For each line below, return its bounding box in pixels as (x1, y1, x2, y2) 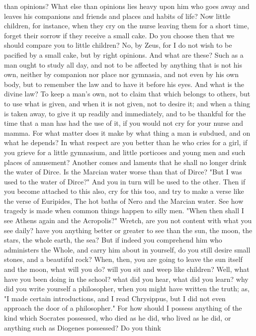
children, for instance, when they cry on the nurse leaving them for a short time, (4, 20, 249, 31)
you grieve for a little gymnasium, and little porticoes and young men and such (4, 147, 246, 157)
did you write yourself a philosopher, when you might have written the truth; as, (4, 283, 250, 294)
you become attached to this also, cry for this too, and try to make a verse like (4, 186, 244, 196)
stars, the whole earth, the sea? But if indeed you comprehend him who (4, 235, 222, 245)
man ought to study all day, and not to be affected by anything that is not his (4, 59, 242, 70)
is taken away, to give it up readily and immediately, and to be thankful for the (4, 108, 246, 118)
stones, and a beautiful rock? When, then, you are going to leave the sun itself (4, 254, 243, 264)
